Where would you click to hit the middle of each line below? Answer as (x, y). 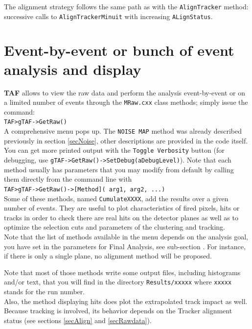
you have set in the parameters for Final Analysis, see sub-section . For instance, (125, 246)
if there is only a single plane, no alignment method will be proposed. (108, 256)
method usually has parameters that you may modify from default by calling (119, 169)
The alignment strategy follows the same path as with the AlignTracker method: (126, 6)
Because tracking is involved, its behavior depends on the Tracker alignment (118, 311)
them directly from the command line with (68, 179)
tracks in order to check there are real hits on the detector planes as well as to (121, 217)
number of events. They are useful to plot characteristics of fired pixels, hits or (122, 208)
